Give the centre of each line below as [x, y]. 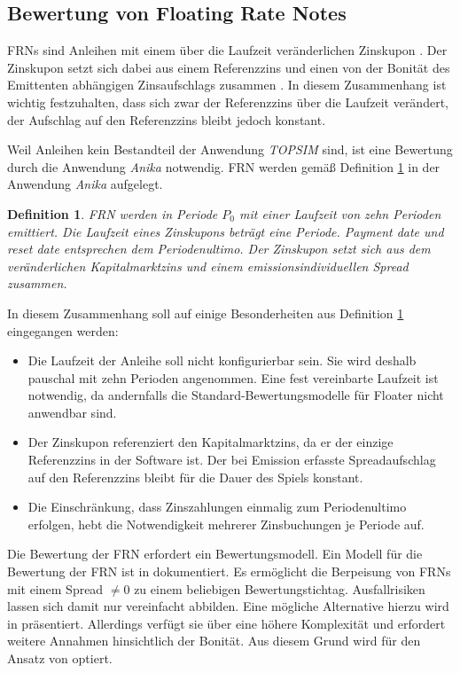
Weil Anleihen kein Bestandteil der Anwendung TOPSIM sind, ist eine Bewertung [230, 149]
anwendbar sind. [72, 412]
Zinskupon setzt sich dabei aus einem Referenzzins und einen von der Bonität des [229, 67]
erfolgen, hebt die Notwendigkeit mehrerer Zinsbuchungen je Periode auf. [226, 524]
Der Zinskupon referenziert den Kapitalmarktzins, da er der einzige [211, 442]
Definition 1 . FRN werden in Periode [113, 213]
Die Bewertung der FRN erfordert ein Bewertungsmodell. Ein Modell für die [215, 554]
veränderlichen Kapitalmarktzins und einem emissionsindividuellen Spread [208, 266]
